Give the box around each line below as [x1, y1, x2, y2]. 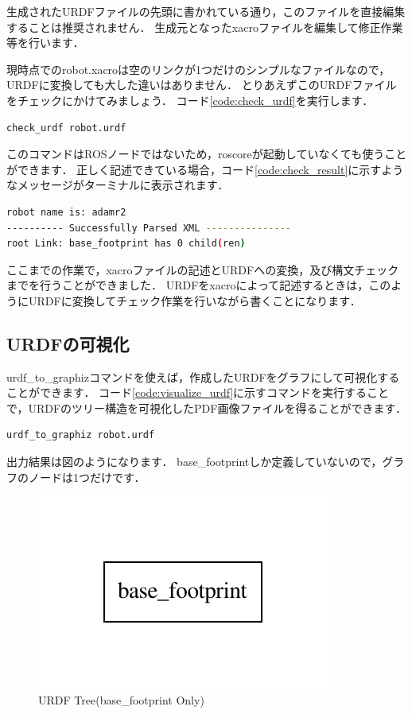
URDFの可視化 [6, 331, 130, 355]
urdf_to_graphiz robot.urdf [6, 429, 155, 441]
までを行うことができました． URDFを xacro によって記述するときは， [6, 277, 369, 293]
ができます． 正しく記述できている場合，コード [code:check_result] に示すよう [6, 161, 404, 177]
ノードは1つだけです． [28, 468, 146, 485]
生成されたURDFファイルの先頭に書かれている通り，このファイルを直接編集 [6, 3, 406, 19]
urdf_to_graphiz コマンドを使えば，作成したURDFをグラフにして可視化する [6, 368, 400, 385]
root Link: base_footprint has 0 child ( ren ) [6, 238, 246, 250]
